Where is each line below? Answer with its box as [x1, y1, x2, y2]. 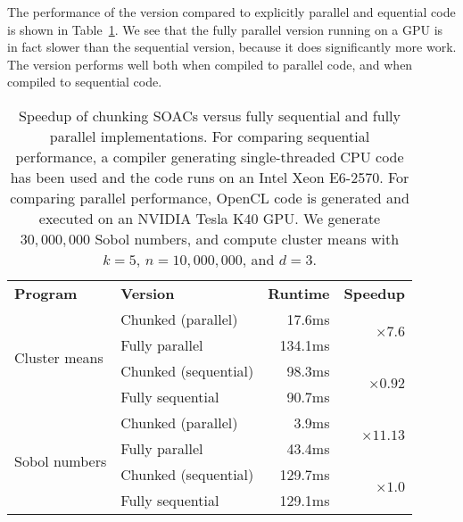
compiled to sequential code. [7, 72, 162, 91]
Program [14, 282, 78, 303]
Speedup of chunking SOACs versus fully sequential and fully [18, 104, 401, 126]
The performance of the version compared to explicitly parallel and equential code [7, 3, 456, 21]
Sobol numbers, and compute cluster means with [95, 228, 400, 249]
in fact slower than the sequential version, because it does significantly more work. [7, 37, 457, 56]
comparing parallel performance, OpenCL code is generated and [10, 186, 409, 208]
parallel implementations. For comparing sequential [49, 125, 370, 146]
